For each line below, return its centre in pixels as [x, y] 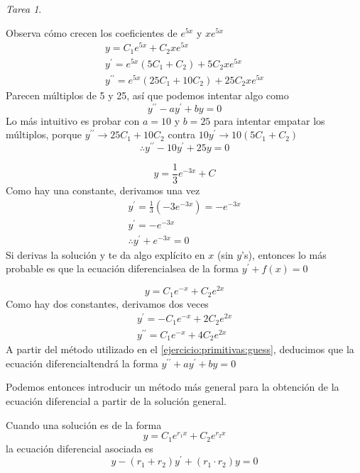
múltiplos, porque [44, 134]
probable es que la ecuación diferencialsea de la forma [122, 268]
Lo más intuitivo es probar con [73, 120]
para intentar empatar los [269, 120]
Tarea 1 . [24, 9]
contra [181, 134]
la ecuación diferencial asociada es [80, 448]
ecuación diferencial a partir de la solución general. [116, 401]
